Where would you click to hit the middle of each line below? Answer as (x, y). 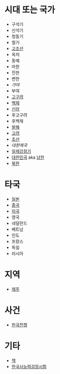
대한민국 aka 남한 (28, 157)
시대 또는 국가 (30, 10)
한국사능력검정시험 (29, 366)
